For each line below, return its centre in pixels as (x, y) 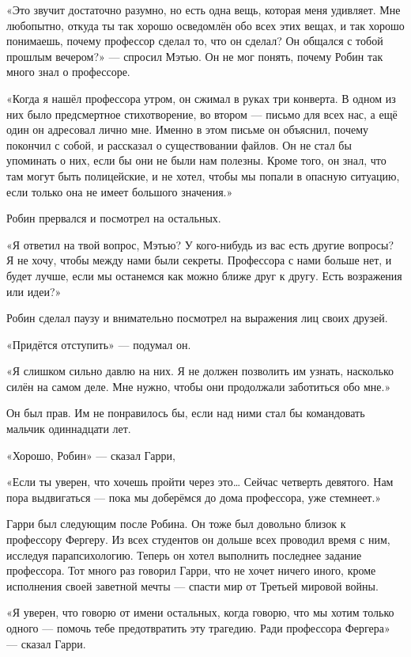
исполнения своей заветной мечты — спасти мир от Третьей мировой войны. (192, 585)
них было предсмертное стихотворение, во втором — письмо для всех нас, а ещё (202, 114)
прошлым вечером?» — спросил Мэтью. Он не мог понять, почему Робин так (195, 56)
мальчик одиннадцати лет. (69, 429)
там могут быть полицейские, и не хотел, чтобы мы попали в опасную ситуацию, (203, 175)
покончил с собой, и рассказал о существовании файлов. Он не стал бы (179, 144)
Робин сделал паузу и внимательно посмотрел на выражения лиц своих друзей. (197, 318)
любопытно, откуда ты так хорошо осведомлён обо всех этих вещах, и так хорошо (205, 25)
